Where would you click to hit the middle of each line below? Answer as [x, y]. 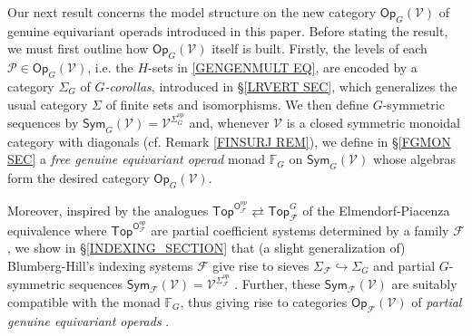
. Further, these [277, 284]
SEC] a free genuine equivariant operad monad [137, 159]
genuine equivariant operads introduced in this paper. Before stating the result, [228, 30]
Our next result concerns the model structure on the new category [192, 12]
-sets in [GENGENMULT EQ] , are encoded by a [283, 67]
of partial [437, 301]
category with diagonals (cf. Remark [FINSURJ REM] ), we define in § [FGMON [229, 141]
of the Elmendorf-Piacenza [376, 210]
